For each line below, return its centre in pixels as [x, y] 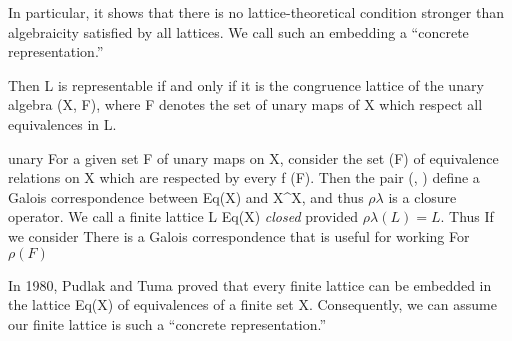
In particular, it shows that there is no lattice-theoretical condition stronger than [256, 12]
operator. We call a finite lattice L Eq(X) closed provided [183, 216]
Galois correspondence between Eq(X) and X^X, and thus [186, 196]
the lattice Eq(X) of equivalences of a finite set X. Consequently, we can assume [252, 304]
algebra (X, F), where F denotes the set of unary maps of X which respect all [245, 104]
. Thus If [467, 216]
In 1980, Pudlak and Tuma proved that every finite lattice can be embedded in [250, 284]
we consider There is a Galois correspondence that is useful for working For [239, 235]
